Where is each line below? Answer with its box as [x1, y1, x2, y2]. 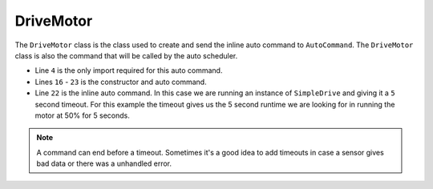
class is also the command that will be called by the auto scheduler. [14, 50, 238, 60]
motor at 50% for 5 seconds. [34, 111, 130, 120]
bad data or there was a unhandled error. [36, 159, 172, 168]
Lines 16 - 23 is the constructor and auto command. [34, 77, 208, 86]
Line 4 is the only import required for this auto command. [34, 66, 223, 75]
